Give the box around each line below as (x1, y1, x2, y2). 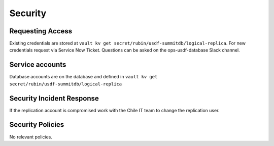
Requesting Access (9, 27, 73, 35)
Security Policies (9, 120, 64, 129)
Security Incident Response (9, 94, 99, 103)
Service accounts (9, 61, 66, 69)
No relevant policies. (9, 134, 53, 140)
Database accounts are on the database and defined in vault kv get (9, 74, 158, 80)
